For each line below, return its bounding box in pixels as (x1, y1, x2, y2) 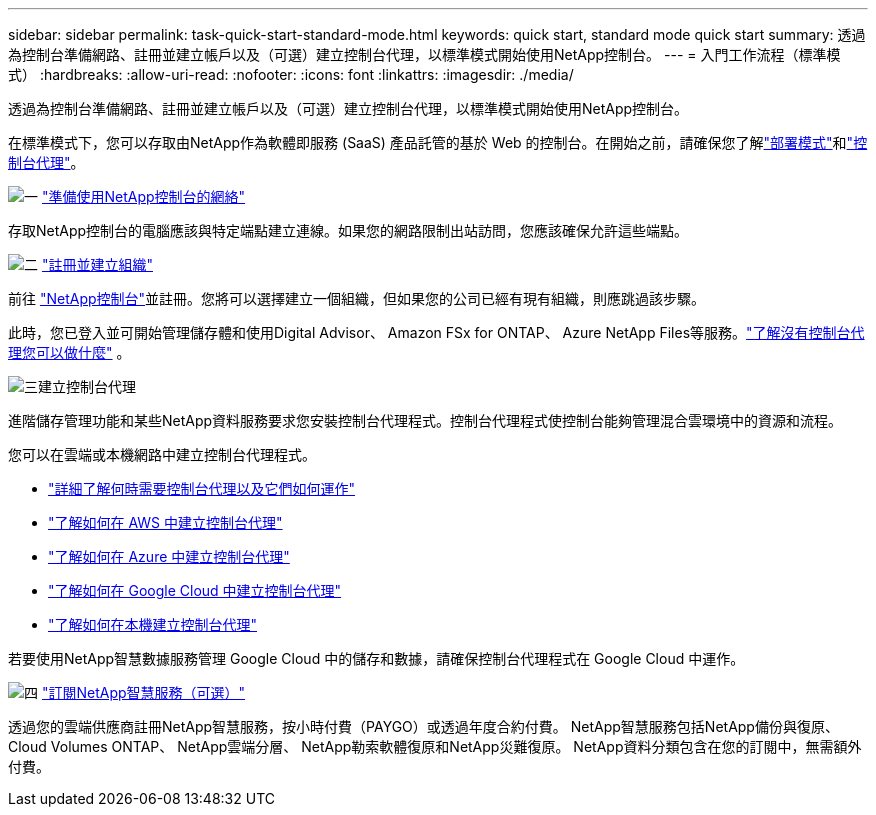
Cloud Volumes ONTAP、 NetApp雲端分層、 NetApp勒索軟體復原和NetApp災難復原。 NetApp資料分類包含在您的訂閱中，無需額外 (8, 738, 862, 755)
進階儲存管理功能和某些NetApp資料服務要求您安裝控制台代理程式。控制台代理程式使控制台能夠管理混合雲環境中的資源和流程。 (8, 412, 843, 429)
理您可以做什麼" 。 (8, 344, 131, 361)
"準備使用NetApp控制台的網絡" (41, 188, 246, 205)
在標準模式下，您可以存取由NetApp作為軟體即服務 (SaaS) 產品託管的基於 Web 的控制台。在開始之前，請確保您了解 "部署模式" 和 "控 (8, 134, 868, 151)
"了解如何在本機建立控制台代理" (48, 616, 258, 633)
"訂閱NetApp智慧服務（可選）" (41, 684, 246, 701)
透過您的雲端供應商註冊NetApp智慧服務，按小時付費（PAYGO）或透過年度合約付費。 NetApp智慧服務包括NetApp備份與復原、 (8, 718, 839, 735)
